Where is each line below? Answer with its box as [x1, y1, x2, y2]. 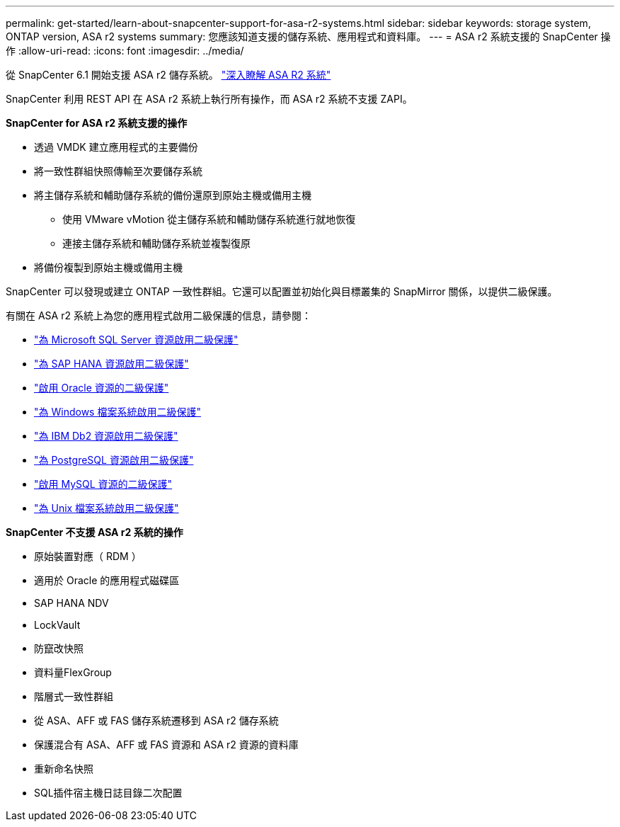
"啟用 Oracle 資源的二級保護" [34, 382, 169, 394]
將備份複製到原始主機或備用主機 [34, 261, 183, 273]
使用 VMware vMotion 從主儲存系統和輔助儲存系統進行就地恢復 [62, 213, 356, 225]
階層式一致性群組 [34, 690, 113, 702]
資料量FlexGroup [34, 666, 112, 678]
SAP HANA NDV [34, 597, 109, 609]
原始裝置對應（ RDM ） [34, 550, 142, 562]
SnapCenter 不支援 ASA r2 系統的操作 [6, 526, 183, 538]
